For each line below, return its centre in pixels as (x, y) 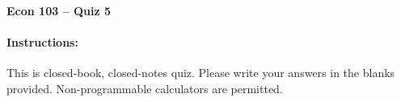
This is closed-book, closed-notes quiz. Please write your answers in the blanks (201, 73)
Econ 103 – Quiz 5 (59, 10)
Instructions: (42, 42)
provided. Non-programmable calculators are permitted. (145, 88)
